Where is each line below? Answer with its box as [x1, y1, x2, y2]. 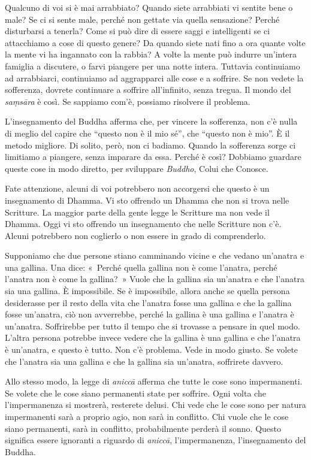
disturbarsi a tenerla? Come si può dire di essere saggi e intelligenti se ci [5, 25, 270, 37]
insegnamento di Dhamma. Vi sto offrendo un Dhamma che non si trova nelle [5, 193, 289, 206]
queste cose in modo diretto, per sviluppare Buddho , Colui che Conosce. [5, 162, 268, 174]
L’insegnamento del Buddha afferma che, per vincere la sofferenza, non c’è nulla [5, 115, 298, 128]
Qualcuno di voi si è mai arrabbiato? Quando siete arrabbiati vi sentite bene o [5, 1, 293, 13]
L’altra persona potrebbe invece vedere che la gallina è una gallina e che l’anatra [5, 331, 301, 344]
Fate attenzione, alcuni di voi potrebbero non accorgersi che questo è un [5, 182, 270, 195]
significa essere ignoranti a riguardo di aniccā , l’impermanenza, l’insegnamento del [5, 434, 306, 446]
